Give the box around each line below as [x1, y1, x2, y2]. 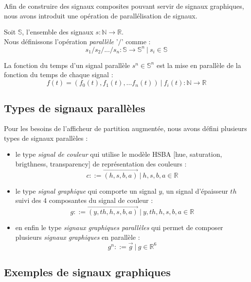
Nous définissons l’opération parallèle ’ [4, 36, 118, 46]
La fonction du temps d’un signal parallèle [4, 60, 130, 70]
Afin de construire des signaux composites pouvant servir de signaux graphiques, [4, 1, 244, 11]
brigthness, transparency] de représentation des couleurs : [15, 159, 187, 169]
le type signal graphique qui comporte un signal [15, 185, 157, 196]
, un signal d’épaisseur [162, 185, 228, 196]
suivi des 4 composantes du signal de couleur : [15, 195, 153, 205]
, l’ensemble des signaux [22, 27, 93, 37]
